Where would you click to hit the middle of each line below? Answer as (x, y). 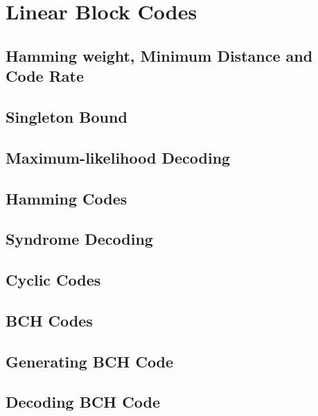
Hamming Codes (67, 198)
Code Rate (45, 76)
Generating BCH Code (90, 361)
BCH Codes (49, 320)
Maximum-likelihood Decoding (118, 157)
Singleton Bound (67, 116)
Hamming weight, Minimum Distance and (159, 55)
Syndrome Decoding (79, 239)
